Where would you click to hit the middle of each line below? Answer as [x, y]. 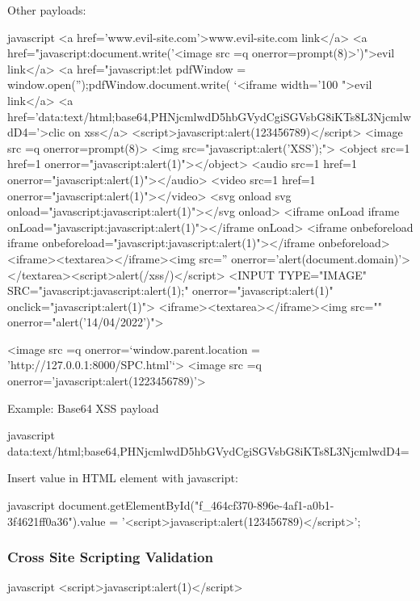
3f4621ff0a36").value [57, 521]
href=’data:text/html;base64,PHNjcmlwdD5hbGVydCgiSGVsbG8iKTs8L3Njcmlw [209, 116]
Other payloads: [47, 10]
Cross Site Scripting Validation [110, 557]
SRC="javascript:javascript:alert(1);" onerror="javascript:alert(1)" [170, 290]
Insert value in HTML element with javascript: [123, 478]
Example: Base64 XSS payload [83, 408]
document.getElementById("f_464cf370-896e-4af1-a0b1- [196, 505]
